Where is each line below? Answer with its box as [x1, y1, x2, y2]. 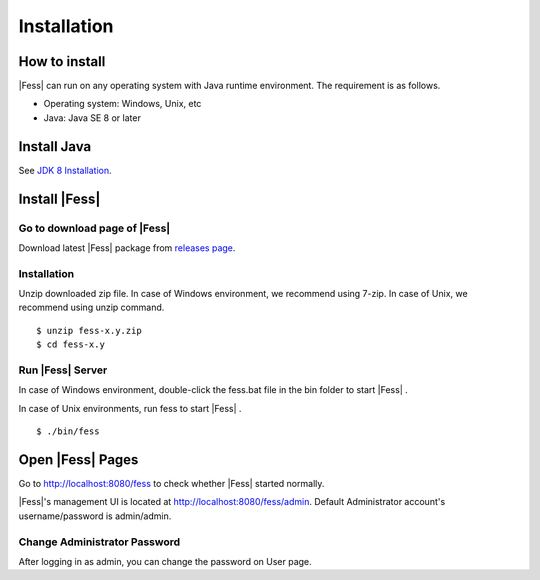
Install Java [18, 138, 92, 155]
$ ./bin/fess [36, 426, 100, 437]
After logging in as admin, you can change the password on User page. [18, 555, 312, 567]
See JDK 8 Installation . [18, 164, 112, 176]
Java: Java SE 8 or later [43, 111, 142, 124]
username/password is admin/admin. [18, 510, 172, 522]
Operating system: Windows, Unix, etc [43, 98, 202, 110]
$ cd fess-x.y [36, 339, 105, 350]
